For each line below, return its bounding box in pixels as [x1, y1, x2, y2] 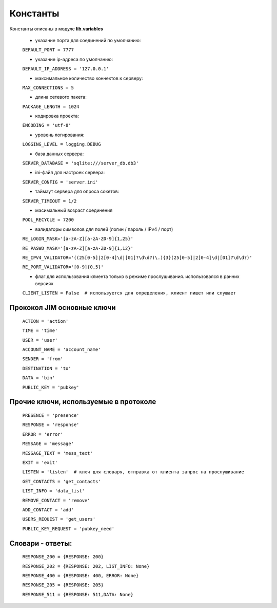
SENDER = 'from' [22, 356, 64, 362]
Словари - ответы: [9, 539, 72, 547]
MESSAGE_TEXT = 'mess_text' [22, 450, 93, 456]
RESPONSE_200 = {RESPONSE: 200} [22, 554, 104, 560]
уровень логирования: [35, 132, 85, 138]
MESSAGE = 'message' [22, 441, 74, 447]
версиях [35, 281, 54, 287]
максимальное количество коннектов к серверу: [35, 75, 143, 81]
